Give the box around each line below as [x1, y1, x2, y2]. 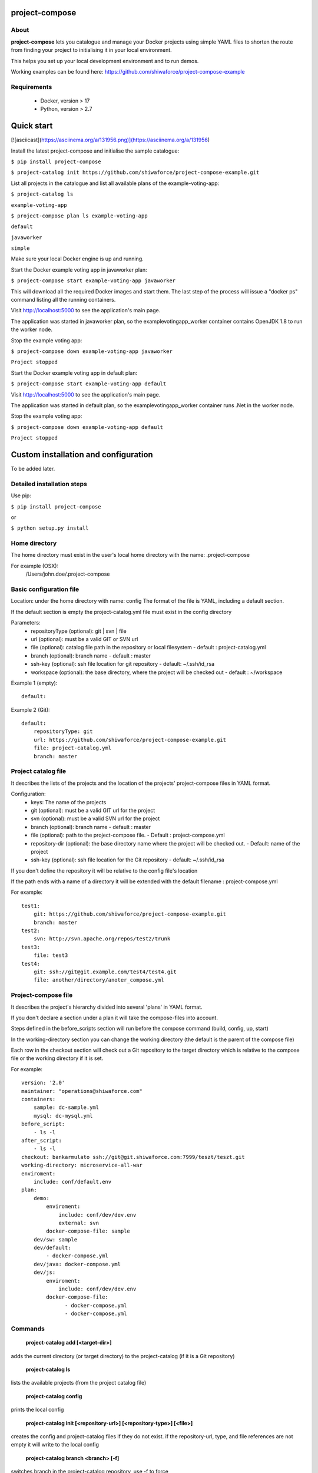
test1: [21, 902, 41, 909]
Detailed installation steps [11, 480, 88, 488]
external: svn [58, 1220, 100, 1226]
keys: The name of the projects [31, 798, 107, 805]
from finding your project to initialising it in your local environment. [11, 47, 172, 54]
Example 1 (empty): [11, 679, 58, 686]
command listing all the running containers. [11, 296, 116, 303]
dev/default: [33, 1244, 71, 1251]
